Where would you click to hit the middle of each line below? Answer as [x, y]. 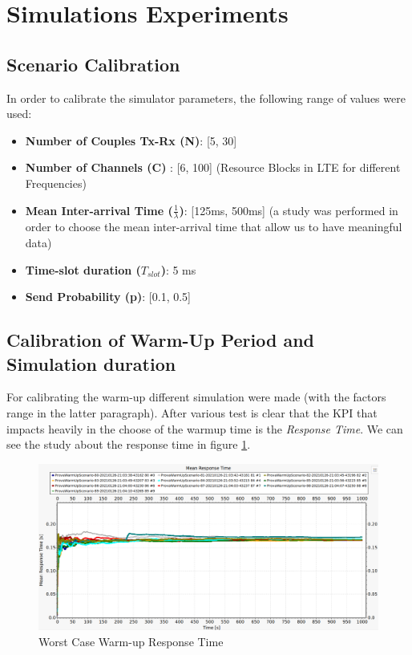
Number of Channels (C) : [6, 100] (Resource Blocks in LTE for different [213, 167]
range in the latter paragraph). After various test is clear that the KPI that [192, 412]
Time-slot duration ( [83, 269]
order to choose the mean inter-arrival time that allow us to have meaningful [214, 227]
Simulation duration [91, 363]
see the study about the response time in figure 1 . [129, 444]
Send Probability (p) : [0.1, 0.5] [108, 297]
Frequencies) [56, 183]
